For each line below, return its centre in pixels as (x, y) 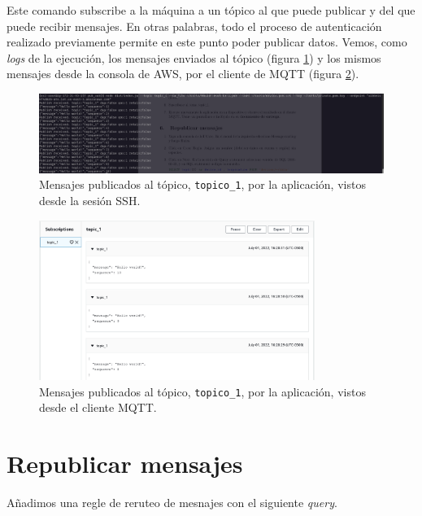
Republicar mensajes (125, 464)
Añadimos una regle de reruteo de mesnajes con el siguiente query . (172, 503)
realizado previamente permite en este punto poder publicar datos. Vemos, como (207, 42)
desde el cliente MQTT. (98, 407)
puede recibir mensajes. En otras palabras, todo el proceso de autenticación (194, 26)
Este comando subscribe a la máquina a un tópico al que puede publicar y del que (211, 10)
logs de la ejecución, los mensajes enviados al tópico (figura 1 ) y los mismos (194, 57)
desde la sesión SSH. (90, 201)
